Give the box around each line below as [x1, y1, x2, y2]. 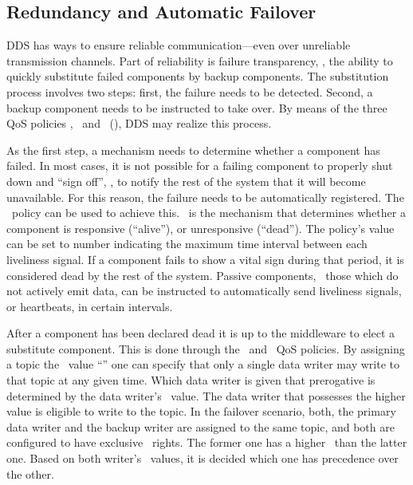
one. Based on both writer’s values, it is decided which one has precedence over [6, 450, 399, 467]
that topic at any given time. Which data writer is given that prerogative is [6, 372, 376, 388]
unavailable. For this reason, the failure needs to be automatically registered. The [6, 188, 404, 205]
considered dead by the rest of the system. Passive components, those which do [6, 266, 399, 283]
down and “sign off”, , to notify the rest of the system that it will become [6, 172, 366, 189]
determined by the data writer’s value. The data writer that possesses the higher [6, 387, 406, 404]
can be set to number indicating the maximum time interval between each [6, 235, 368, 252]
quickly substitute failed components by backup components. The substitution [6, 68, 389, 85]
